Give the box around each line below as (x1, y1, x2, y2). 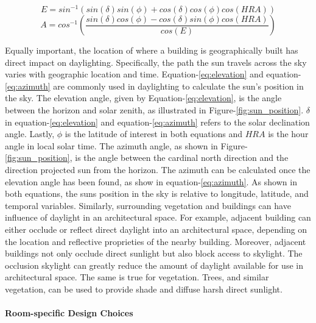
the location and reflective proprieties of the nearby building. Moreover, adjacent (5, 235, 306, 247)
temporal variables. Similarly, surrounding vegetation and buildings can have (5, 199, 291, 211)
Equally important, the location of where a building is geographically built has (5, 44, 298, 57)
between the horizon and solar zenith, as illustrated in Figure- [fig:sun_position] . (5, 104, 304, 116)
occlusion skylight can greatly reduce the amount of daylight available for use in (5, 258, 303, 271)
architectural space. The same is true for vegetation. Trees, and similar (5, 271, 269, 283)
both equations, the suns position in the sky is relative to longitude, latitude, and (5, 187, 309, 200)
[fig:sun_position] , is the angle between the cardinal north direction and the (5, 151, 289, 164)
